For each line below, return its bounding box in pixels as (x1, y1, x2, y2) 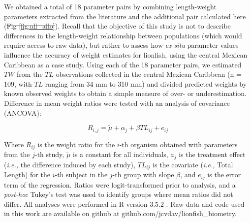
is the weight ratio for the (37, 139, 115, 149)
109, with (4, 78, 32, 89)
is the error (207, 169, 241, 180)
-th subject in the (55, 169, 108, 180)
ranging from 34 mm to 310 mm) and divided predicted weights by (45, 78, 247, 89)
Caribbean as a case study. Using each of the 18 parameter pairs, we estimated (4, 59, 242, 69)
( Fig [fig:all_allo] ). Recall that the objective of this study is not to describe (4, 21, 231, 31)
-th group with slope (112, 169, 174, 180)
